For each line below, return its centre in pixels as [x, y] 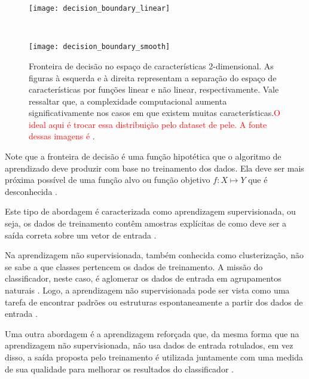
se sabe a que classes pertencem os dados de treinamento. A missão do [134, 266]
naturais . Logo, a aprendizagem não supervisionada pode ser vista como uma [147, 290]
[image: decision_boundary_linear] [100, 8]
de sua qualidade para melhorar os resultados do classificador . [119, 369]
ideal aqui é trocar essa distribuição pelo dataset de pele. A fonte [148, 124]
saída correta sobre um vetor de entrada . [81, 235]
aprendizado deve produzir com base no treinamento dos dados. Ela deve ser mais [154, 168]
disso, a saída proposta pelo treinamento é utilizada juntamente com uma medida [154, 357]
